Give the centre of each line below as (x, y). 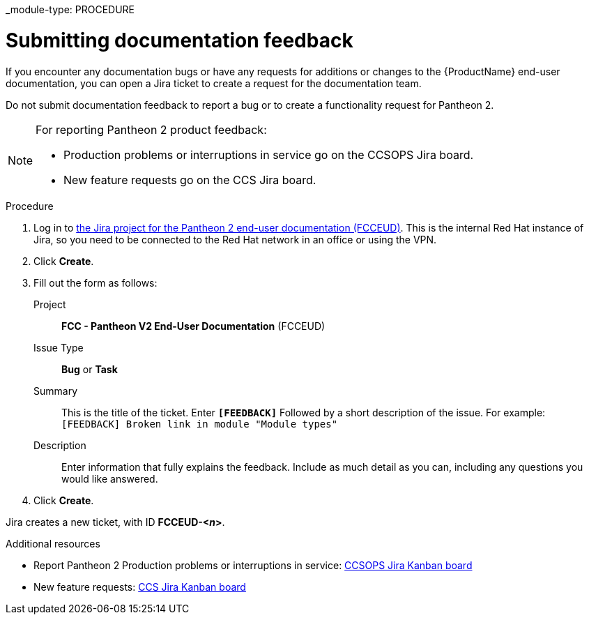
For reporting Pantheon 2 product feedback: (151, 129)
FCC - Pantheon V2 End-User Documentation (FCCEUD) (193, 326)
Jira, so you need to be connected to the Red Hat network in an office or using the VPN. (235, 239)
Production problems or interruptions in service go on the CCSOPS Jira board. (269, 154)
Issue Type (59, 347)
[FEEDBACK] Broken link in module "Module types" (200, 424)
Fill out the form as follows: (95, 282)
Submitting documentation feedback (179, 40)
